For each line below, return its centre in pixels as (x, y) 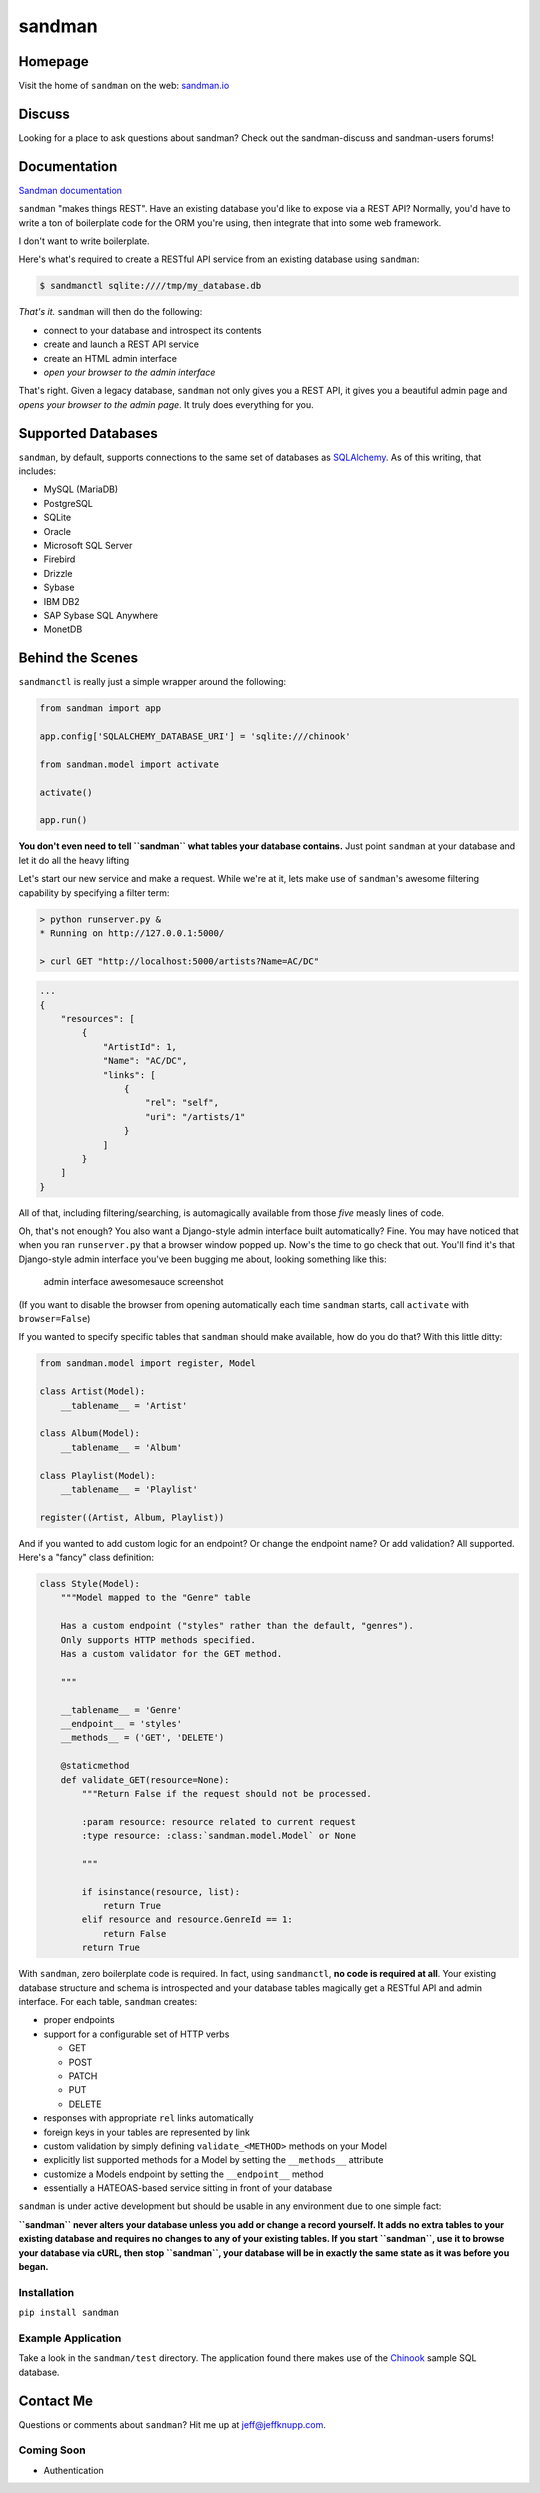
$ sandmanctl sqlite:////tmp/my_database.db (150, 286)
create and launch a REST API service (121, 344)
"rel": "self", (182, 1103)
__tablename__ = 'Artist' (124, 1405)
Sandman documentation (70, 190)
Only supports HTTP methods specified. (158, 1639)
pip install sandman (69, 2313)
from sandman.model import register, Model (148, 1363)
